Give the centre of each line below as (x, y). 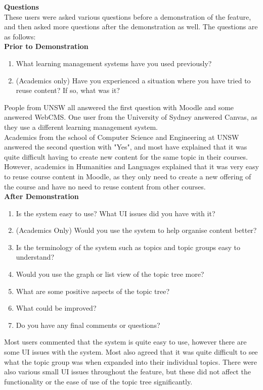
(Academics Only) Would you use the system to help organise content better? (136, 230)
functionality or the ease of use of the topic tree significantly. (98, 381)
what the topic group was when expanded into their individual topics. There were (131, 361)
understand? (35, 257)
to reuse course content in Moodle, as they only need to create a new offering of (128, 176)
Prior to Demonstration (46, 46)
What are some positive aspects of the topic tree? (93, 291)
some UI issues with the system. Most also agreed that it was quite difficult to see (131, 352)
